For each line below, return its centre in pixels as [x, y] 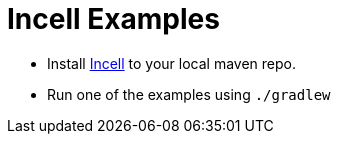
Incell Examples [113, 19]
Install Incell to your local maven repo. [172, 63]
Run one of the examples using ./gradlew [189, 94]
